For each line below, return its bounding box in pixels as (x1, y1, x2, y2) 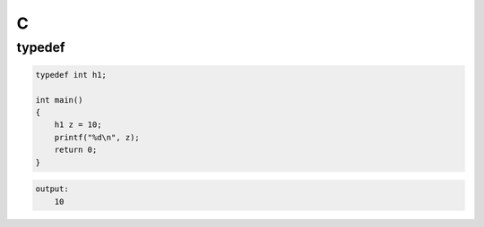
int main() (35, 95, 83, 105)
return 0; (54, 145, 98, 156)
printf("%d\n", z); (54, 132, 141, 142)
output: (35, 184, 69, 194)
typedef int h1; (35, 70, 108, 80)
